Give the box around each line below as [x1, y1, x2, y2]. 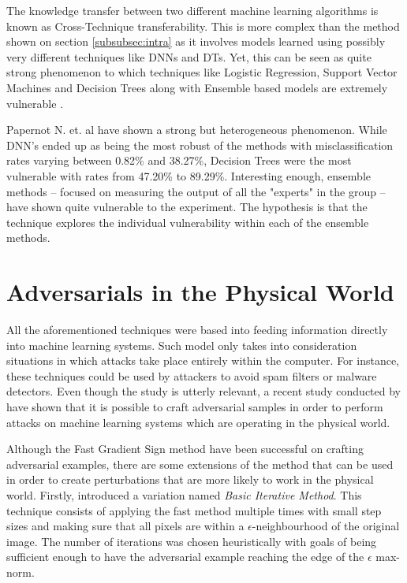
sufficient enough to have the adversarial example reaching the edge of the [6, 548, 364, 565]
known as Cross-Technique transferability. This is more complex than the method [6, 17, 400, 34]
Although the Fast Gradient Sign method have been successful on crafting [6, 440, 364, 457]
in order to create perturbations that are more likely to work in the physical [6, 471, 374, 488]
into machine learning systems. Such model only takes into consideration [6, 336, 357, 353]
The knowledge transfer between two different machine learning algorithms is [6, 2, 379, 18]
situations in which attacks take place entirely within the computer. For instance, [6, 352, 400, 369]
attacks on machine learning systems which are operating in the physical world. [6, 414, 390, 430]
